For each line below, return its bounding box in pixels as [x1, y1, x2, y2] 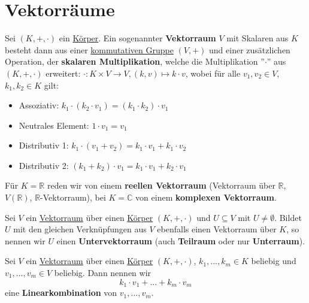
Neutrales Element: [19, 119, 89, 131]
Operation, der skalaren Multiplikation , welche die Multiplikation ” [5, 55, 265, 68]
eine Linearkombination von [5, 286, 117, 299]
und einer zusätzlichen [209, 43, 290, 56]
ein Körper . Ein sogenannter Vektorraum [59, 32, 216, 44]
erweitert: [46, 66, 81, 79]
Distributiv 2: [19, 159, 69, 171]
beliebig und [251, 254, 296, 267]
